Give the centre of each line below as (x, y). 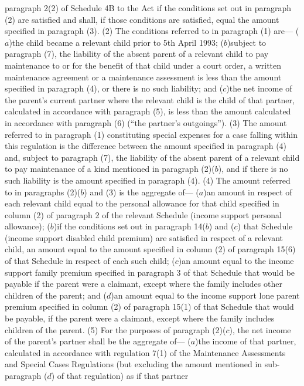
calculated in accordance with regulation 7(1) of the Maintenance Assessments (145, 352)
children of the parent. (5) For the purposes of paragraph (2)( (115, 329)
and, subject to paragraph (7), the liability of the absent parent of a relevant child (152, 157)
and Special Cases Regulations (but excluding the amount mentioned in (134, 364)
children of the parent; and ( (56, 295)
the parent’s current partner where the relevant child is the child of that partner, (150, 99)
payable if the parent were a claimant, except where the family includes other (144, 284)
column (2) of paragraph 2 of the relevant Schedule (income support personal (143, 214)
